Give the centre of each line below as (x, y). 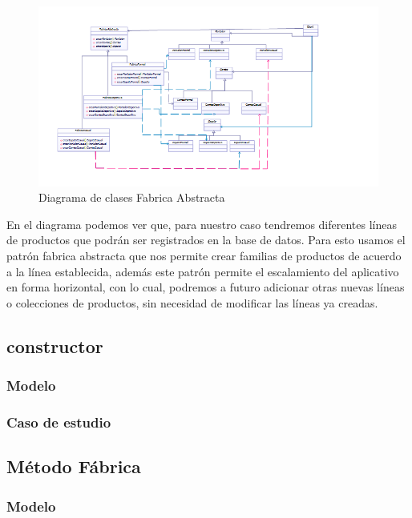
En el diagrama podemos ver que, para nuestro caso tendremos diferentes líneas (202, 224)
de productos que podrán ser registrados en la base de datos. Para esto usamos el (206, 240)
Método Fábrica (74, 466)
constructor (55, 345)
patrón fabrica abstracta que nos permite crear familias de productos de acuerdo (204, 256)
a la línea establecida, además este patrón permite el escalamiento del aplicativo (203, 271)
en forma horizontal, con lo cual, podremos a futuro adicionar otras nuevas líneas (206, 287)
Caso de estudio (59, 422)
